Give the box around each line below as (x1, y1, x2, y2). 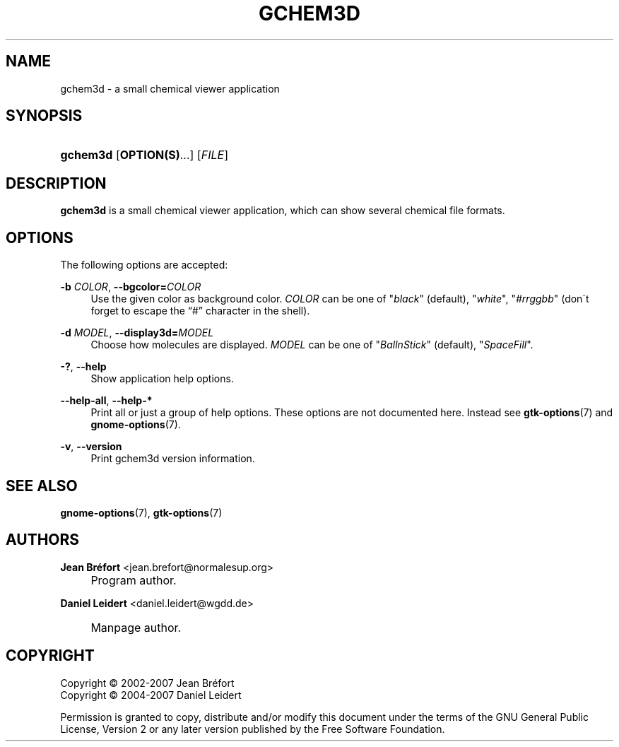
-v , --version (60, 440, 122, 453)
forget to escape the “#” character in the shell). (90, 305, 310, 317)
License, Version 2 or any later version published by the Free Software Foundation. (60, 722, 445, 735)
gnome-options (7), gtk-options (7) (60, 506, 223, 519)
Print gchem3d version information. (90, 452, 255, 465)
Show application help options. (90, 372, 234, 385)
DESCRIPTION (6, 174, 107, 192)
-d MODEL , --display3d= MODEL (60, 327, 214, 339)
